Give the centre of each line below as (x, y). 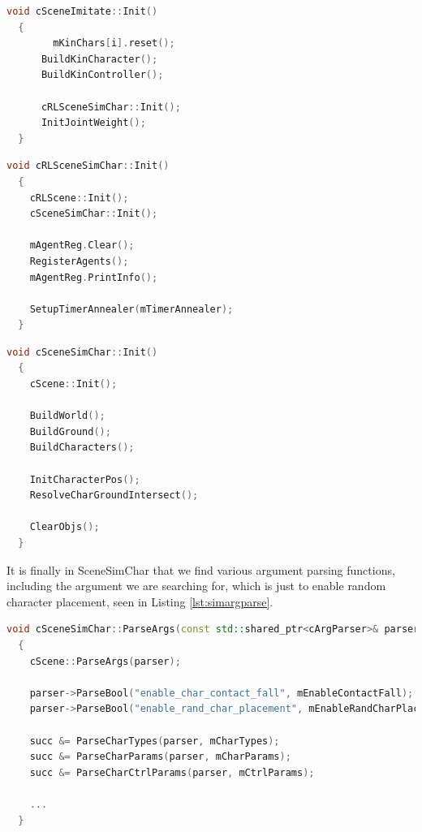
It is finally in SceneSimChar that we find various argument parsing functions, (201, 569)
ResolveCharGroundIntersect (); (114, 496)
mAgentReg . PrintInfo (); (94, 277)
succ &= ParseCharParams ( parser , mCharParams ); (160, 757)
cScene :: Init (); (73, 384)
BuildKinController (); (102, 75)
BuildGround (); (70, 431)
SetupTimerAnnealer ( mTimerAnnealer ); (131, 309)
